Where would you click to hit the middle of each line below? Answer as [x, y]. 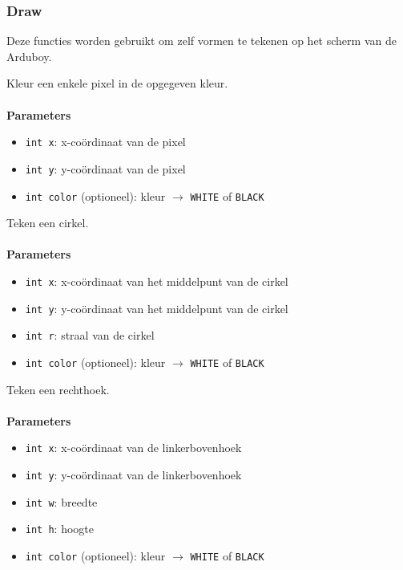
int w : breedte [61, 501]
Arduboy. [29, 56]
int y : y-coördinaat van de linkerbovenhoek [133, 474]
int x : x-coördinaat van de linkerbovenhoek [133, 448]
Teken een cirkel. [48, 223]
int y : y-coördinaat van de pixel [105, 168]
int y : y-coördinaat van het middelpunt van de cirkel [157, 308]
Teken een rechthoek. [58, 389]
